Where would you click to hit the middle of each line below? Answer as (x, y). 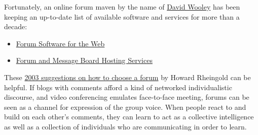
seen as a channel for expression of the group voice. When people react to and (125, 107)
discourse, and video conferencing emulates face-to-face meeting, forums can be (127, 97)
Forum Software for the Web (60, 43)
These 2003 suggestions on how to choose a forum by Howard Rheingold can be (127, 77)
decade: (16, 26)
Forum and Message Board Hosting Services (84, 60)
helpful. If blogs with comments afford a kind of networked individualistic (118, 87)
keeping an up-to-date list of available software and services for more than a (122, 16)
